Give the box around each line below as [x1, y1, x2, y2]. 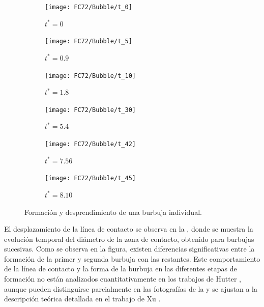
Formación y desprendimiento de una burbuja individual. [24, 206, 202, 217]
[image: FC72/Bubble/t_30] [45, 106, 136, 114]
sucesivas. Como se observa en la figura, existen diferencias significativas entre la [4, 243, 255, 254]
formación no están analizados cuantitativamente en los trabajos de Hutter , [4, 273, 241, 284]
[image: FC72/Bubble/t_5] [45, 38, 132, 45]
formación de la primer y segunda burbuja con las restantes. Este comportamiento [4, 253, 260, 264]
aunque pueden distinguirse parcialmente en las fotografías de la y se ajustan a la [4, 283, 257, 294]
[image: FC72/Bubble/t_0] [45, 4, 132, 11]
